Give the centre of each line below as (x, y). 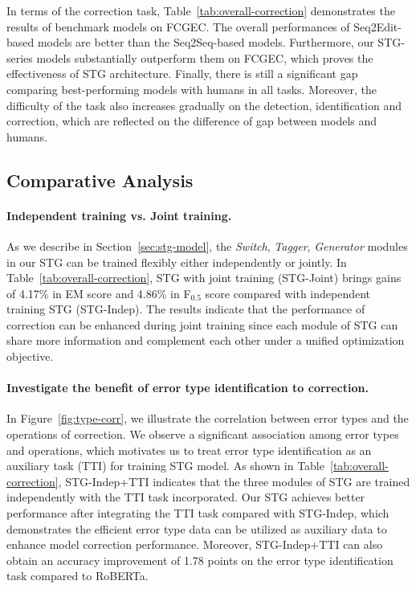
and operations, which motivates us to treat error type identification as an (189, 450)
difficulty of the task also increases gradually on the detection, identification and (204, 105)
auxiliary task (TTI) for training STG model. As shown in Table (165, 466)
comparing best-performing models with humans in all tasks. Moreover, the (192, 89)
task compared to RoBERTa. (77, 576)
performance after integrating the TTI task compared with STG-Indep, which (198, 513)
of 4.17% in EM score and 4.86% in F (99, 293)
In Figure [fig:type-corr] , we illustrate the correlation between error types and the (208, 418)
